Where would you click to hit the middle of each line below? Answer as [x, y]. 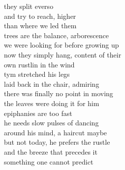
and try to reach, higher [40, 16]
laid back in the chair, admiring [52, 84]
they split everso [29, 6]
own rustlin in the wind [39, 64]
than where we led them [40, 26]
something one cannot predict [49, 161]
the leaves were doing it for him [52, 103]
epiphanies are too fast [38, 113]
